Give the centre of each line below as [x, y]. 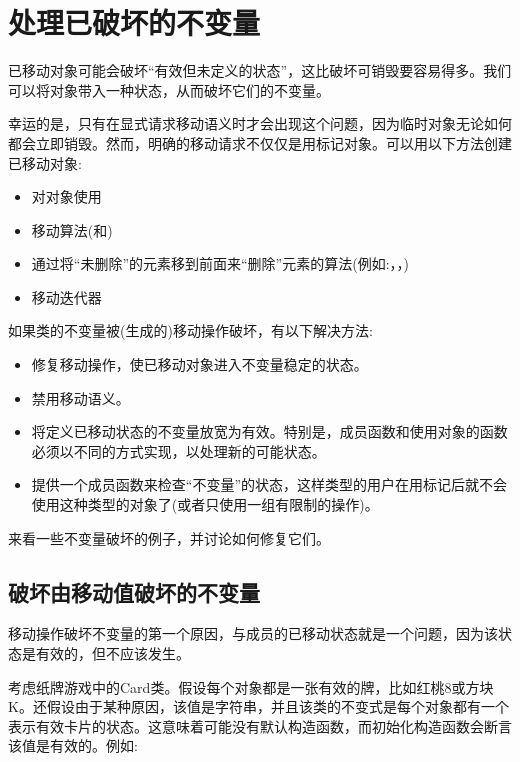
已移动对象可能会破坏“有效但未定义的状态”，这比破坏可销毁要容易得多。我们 [260, 70]
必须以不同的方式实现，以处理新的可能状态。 [178, 450]
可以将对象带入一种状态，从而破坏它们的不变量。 [169, 89]
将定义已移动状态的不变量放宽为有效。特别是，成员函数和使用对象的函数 [269, 431]
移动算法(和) [72, 229]
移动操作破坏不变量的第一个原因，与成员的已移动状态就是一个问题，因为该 [253, 633]
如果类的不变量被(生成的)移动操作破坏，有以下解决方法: [190, 330]
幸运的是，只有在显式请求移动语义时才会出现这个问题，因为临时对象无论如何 [260, 123]
